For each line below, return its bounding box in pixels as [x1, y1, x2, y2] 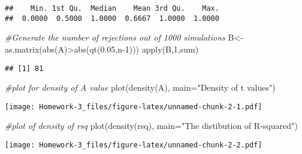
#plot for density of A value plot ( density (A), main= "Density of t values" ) [5, 81, 276, 94]
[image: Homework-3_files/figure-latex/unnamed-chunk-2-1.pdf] [5, 102, 262, 111]
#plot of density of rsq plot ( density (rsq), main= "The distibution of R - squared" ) [5, 119, 298, 132]
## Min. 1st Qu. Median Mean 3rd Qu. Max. [5, 4, 219, 13]
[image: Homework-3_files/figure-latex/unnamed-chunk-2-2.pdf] [5, 141, 262, 149]
